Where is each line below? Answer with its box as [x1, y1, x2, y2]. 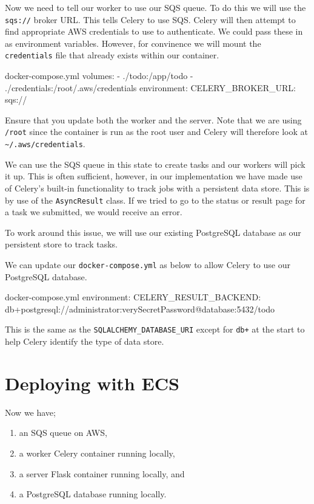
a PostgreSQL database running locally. [19, 488, 167, 500]
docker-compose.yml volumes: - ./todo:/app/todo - [5, 69, 193, 82]
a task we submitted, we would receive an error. [5, 205, 182, 218]
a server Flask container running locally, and [19, 467, 185, 480]
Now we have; [5, 406, 56, 418]
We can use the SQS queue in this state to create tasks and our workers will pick [5, 157, 306, 170]
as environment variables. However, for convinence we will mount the [5, 36, 261, 49]
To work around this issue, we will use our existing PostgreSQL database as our [5, 226, 301, 238]
